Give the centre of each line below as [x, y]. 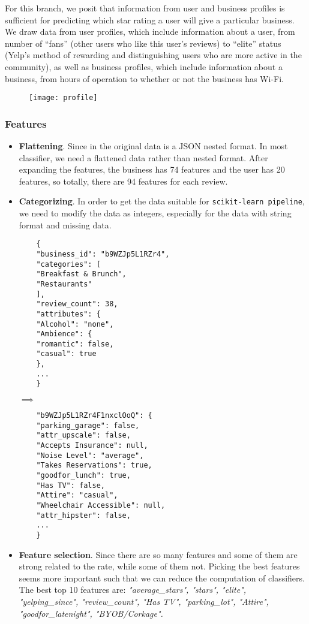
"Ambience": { [64, 334]
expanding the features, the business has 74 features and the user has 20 [152, 169]
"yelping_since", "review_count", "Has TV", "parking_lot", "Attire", [144, 601]
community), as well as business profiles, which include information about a [144, 66]
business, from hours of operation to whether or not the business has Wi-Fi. [144, 78]
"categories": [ [68, 264]
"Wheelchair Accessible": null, [101, 505]
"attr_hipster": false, [83, 515]
